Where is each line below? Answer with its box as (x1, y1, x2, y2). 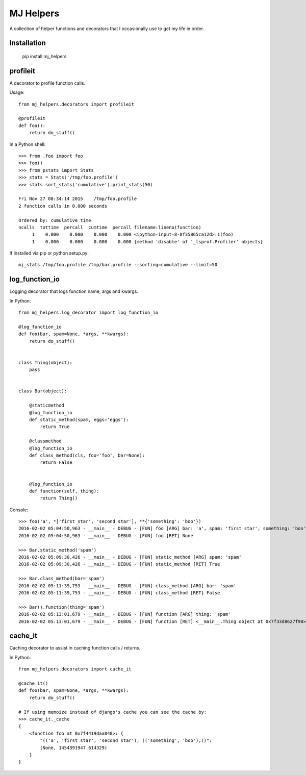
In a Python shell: (9, 141, 46, 147)
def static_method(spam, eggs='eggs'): (29, 417, 129, 422)
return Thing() (40, 495, 78, 501)
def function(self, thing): (29, 488, 99, 494)
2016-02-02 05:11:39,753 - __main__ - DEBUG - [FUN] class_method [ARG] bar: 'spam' (18, 583, 237, 589)
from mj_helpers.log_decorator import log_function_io (18, 310, 159, 316)
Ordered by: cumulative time (18, 217, 91, 223)
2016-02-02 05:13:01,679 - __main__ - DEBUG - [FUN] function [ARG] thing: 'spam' (18, 611, 231, 617)
